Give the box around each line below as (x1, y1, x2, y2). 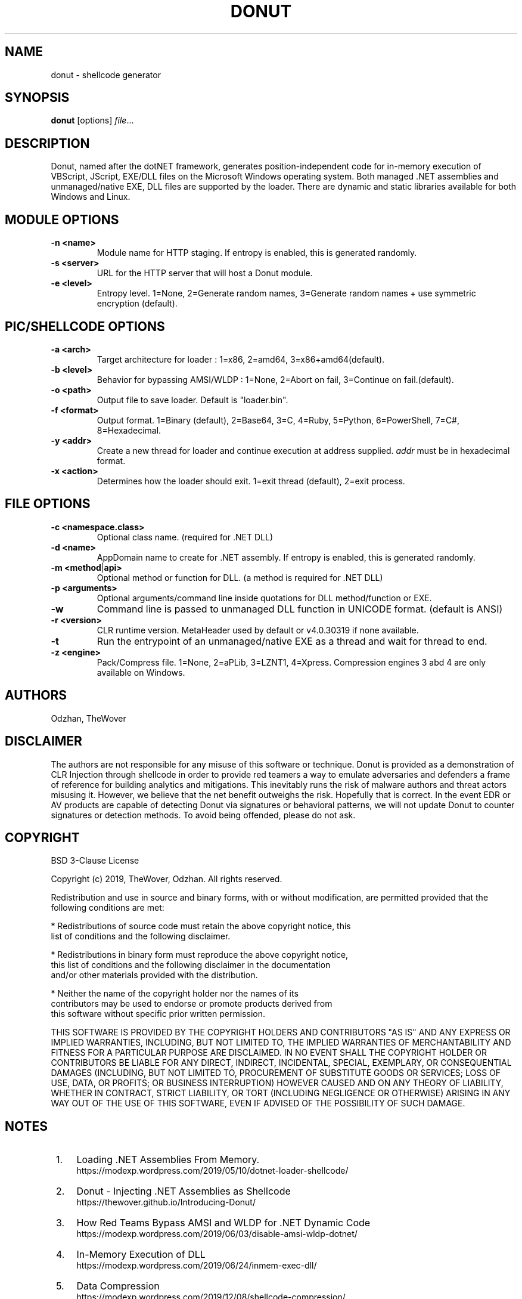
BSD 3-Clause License (51, 855, 139, 866)
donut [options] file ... (51, 115, 134, 126)
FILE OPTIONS (5, 496, 91, 512)
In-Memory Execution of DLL (76, 1248, 206, 1261)
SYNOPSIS (5, 90, 70, 106)
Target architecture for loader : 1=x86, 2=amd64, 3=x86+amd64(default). (97, 354, 385, 364)
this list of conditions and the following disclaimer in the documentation (51, 960, 331, 970)
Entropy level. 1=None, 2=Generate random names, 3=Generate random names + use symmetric (97, 288, 476, 299)
